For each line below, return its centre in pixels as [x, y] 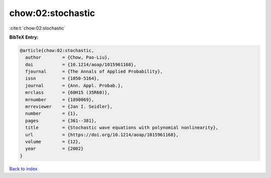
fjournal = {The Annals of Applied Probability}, [94, 72]
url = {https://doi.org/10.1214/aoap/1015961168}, [102, 135]
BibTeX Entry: [24, 37]
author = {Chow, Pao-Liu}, [68, 57]
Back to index [23, 168]
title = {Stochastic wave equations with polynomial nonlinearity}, [122, 128]
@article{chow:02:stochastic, [57, 50]
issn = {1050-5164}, [62, 78]
